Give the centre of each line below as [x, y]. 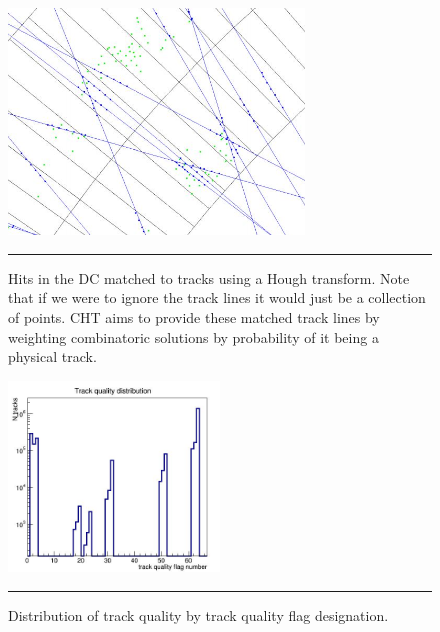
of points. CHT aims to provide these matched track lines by [194, 316]
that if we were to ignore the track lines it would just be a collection [217, 297]
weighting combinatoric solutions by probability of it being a [193, 336]
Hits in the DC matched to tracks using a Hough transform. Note [209, 277]
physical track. [52, 356]
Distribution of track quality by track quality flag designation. [198, 614]
